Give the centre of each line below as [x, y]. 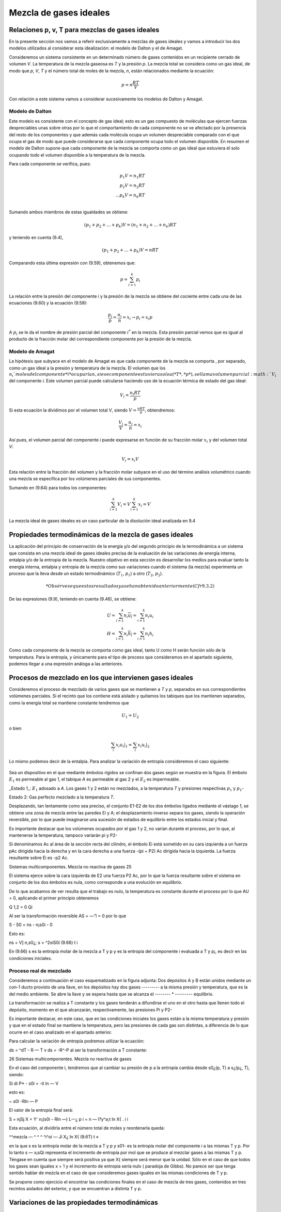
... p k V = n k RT [130, 195]
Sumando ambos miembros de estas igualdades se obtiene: [69, 212]
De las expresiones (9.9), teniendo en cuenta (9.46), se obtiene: [73, 599]
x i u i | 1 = [124, 745]
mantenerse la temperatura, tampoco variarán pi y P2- [63, 835]
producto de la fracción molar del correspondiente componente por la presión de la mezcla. [101, 339]
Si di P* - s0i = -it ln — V [34, 1084]
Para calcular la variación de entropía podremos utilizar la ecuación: [77, 1041]
